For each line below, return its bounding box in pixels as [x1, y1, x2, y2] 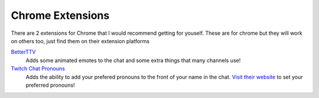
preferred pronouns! [25, 81, 75, 89]
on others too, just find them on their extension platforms [11, 37, 150, 44]
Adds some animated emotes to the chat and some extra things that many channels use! [25, 57, 241, 64]
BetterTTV [11, 48, 36, 55]
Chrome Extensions [11, 9, 110, 22]
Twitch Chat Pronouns [11, 65, 65, 72]
